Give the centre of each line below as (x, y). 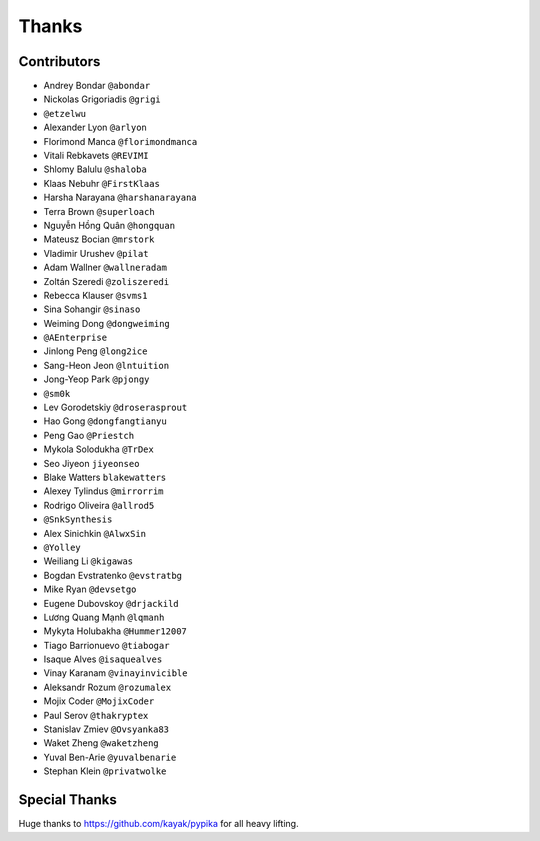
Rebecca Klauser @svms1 (95, 295)
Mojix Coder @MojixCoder (99, 701)
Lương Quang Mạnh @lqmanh (104, 617)
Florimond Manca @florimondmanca (120, 141)
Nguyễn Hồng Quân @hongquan (109, 225)
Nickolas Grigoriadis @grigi (102, 99)
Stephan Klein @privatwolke (105, 771)
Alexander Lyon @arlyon (95, 127)
